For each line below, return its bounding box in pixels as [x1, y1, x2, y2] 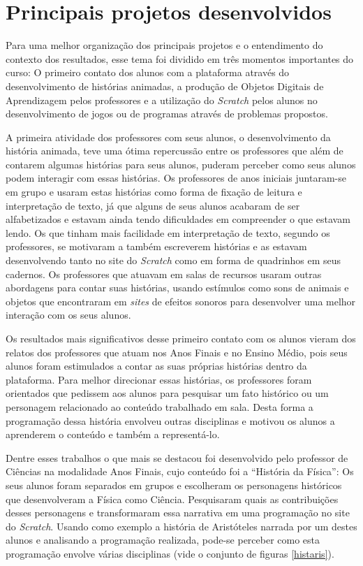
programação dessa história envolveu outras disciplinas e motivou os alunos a [6, 413, 335, 428]
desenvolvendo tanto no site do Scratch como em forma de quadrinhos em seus [6, 253, 341, 268]
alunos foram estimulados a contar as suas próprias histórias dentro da [6, 358, 307, 373]
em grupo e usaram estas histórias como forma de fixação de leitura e [6, 184, 302, 199]
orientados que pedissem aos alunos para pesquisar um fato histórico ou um [6, 386, 329, 400]
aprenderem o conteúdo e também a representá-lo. [6, 427, 220, 442]
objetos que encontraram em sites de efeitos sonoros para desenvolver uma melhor [6, 293, 356, 308]
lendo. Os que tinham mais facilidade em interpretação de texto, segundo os [6, 225, 330, 240]
